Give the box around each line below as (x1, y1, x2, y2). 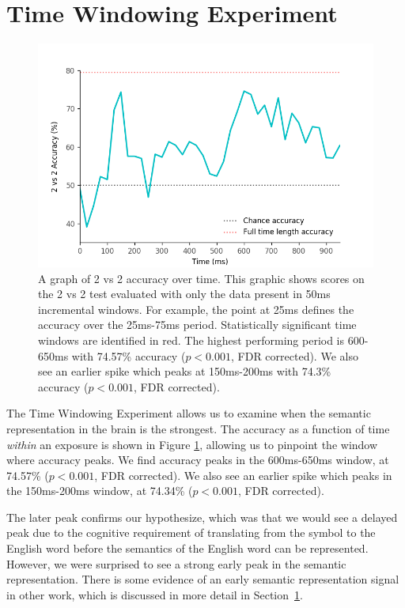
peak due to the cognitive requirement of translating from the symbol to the (6, 524, 376, 541)
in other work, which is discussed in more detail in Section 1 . (6, 586, 303, 602)
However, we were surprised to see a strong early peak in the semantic (6, 555, 346, 572)
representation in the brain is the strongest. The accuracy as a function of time (6, 420, 390, 436)
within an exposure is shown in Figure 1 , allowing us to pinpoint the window (6, 436, 378, 452)
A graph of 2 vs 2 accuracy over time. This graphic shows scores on (38, 270, 365, 286)
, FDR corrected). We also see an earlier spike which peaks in (94, 466, 392, 483)
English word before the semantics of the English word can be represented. (6, 540, 369, 557)
